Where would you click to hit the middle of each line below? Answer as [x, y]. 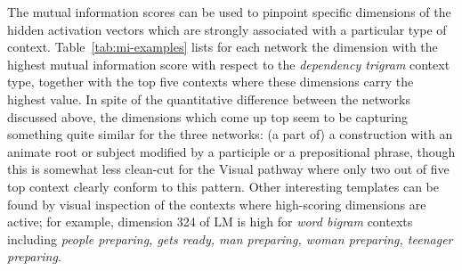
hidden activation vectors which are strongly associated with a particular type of [227, 29]
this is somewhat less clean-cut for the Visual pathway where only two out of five [228, 169]
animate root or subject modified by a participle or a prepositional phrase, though [231, 151]
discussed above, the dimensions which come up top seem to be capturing [208, 116]
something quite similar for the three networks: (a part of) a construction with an [230, 134]
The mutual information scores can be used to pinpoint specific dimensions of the [229, 12]
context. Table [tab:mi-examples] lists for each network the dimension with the [223, 47]
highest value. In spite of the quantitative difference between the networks [209, 99]
